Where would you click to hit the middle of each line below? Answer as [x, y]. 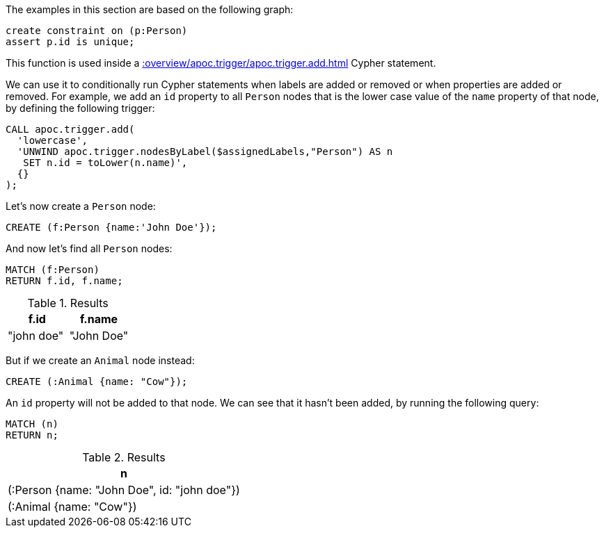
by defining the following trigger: [80, 108]
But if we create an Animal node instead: [100, 360]
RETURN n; [32, 435]
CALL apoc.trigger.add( [70, 129]
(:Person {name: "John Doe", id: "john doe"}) [124, 490]
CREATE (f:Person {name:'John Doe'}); [111, 227]
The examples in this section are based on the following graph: [150, 9]
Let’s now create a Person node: [81, 206]
